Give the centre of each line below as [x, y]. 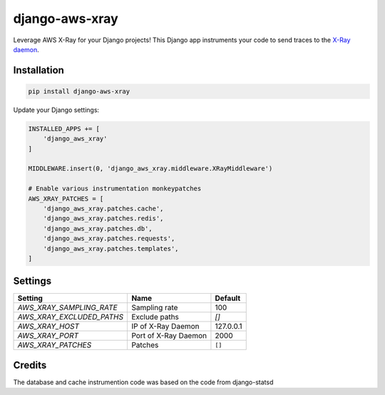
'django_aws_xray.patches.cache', [103, 209]
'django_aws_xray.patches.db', [98, 229]
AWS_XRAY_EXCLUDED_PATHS [71, 317]
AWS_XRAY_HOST [48, 327]
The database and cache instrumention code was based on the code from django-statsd [143, 382]
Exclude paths [155, 317]
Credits [30, 365]
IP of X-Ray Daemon [165, 327]
